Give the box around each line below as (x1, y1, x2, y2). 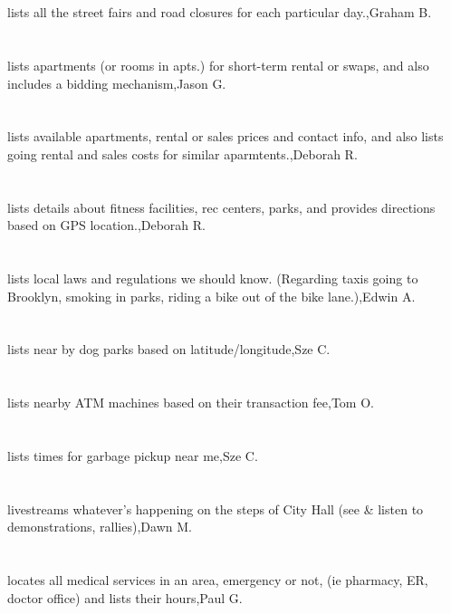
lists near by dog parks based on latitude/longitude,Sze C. (7, 340, 331, 359)
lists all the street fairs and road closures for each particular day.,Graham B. (7, 3, 432, 22)
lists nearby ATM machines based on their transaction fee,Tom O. (7, 393, 374, 412)
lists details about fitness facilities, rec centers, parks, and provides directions (7, 197, 436, 216)
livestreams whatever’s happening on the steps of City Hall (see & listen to (7, 499, 424, 518)
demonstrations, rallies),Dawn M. (7, 517, 192, 536)
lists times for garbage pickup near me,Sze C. (7, 446, 258, 465)
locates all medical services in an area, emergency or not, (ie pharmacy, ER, (7, 571, 428, 590)
